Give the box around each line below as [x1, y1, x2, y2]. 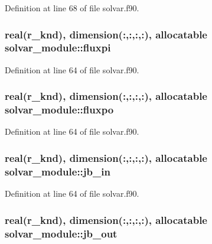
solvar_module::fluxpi [5, 40, 111, 55]
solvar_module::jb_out [5, 226, 118, 240]
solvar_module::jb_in [5, 164, 110, 178]
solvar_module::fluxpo [5, 102, 114, 117]
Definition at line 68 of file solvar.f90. [5, 2, 139, 14]
